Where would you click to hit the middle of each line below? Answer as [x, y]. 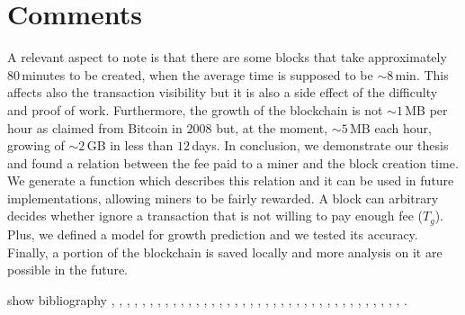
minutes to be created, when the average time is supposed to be [197, 74]
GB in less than [130, 145]
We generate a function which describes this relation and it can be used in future [231, 180]
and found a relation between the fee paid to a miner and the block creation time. [233, 162]
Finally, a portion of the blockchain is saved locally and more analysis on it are [225, 252]
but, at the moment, [272, 127]
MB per [426, 109]
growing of [36, 145]
